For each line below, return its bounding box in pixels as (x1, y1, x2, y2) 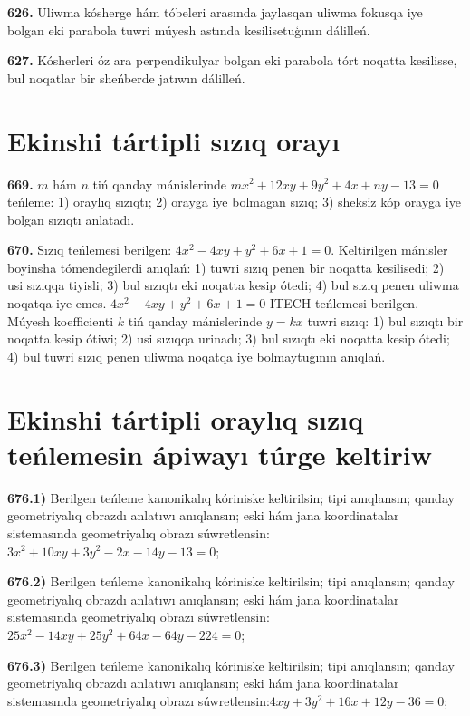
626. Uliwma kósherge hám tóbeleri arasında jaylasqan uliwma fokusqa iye (7, 3, 423, 21)
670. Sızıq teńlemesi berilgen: (7, 240, 172, 259)
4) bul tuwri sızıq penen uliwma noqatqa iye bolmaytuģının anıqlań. (7, 346, 386, 365)
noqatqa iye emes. (7, 294, 107, 313)
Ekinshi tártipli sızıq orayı (7, 121, 341, 159)
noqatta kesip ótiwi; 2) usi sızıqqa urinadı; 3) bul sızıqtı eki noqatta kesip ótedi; (7, 329, 450, 348)
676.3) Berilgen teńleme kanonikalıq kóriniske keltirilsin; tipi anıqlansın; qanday (7, 655, 455, 674)
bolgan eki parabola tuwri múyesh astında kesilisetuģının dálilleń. (7, 20, 370, 39)
